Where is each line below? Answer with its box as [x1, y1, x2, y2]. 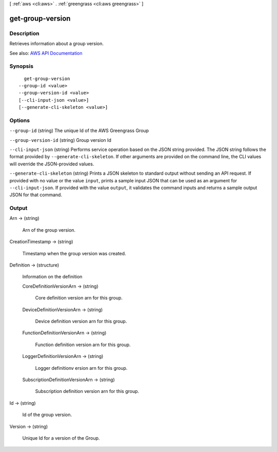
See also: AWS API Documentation [9, 50, 83, 56]
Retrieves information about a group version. [9, 41, 104, 47]
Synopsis [9, 63, 33, 70]
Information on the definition [22, 274, 83, 280]
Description [9, 30, 39, 37]
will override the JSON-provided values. [9, 161, 94, 167]
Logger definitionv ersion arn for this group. [35, 365, 128, 371]
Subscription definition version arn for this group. [35, 388, 140, 394]
